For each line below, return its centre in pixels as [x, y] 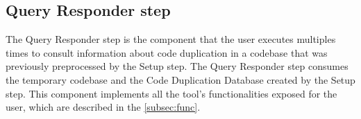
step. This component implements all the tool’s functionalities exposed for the [171, 93]
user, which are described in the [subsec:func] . [103, 107]
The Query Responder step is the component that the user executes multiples [171, 39]
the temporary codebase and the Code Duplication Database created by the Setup [180, 79]
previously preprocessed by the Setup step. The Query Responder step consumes [177, 66]
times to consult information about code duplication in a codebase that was [167, 52]
